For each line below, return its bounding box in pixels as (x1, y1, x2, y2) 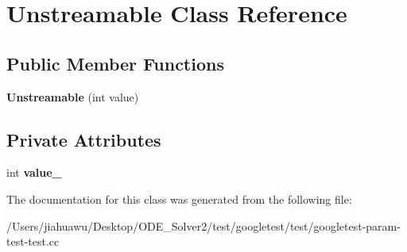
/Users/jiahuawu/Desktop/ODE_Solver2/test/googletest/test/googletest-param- (6, 217, 401, 234)
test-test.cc (6, 233, 60, 250)
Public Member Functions (6, 51, 224, 75)
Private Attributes (6, 127, 161, 151)
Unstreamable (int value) (6, 88, 139, 105)
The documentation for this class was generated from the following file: (6, 190, 352, 207)
